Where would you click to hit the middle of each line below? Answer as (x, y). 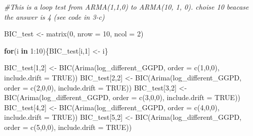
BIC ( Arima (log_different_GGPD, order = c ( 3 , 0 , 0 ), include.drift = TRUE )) (122, 97)
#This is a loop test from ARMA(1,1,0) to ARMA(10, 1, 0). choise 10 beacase (126, 7)
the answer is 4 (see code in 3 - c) (54, 16)
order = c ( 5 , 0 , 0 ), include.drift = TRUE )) (68, 127)
